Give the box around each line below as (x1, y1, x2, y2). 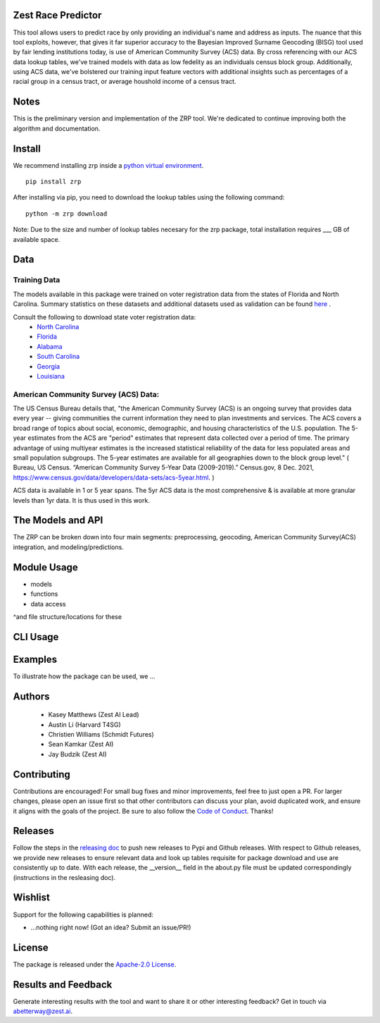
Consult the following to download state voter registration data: (13, 312, 196, 321)
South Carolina (37, 353, 80, 361)
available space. (13, 235, 61, 243)
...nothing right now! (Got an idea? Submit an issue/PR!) (30, 923, 191, 931)
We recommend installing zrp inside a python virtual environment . (13, 161, 204, 169)
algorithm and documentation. (13, 124, 101, 133)
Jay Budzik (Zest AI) (48, 749, 107, 758)
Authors (13, 690, 50, 702)
